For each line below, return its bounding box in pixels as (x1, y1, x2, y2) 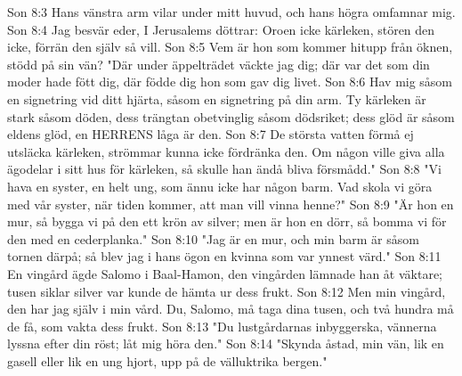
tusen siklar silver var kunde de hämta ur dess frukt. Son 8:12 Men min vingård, (7, 282, 446, 300)
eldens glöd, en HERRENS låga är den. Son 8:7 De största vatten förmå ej (7, 125, 414, 143)
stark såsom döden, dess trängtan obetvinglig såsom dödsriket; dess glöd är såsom (7, 107, 455, 126)
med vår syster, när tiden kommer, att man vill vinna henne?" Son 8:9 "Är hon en (7, 194, 454, 213)
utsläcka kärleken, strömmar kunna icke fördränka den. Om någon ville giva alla (7, 142, 445, 160)
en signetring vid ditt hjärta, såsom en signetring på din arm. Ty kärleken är (7, 89, 426, 108)
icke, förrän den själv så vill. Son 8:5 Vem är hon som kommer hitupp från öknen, (7, 37, 453, 56)
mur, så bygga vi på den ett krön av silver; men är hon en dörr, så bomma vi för (7, 212, 447, 231)
